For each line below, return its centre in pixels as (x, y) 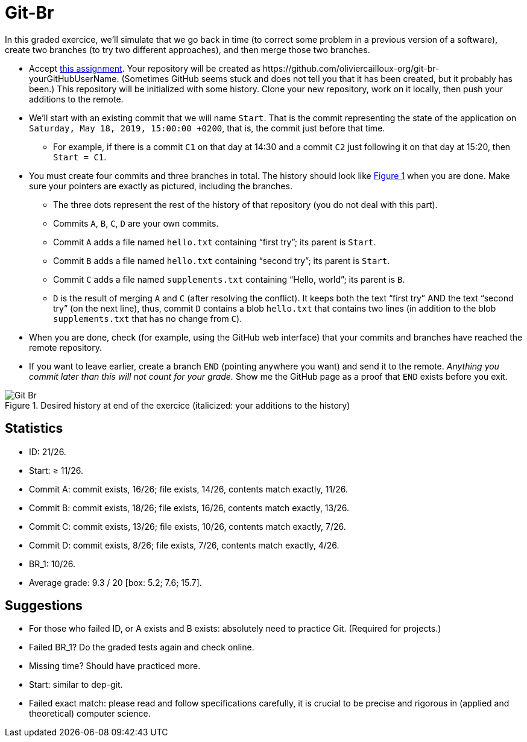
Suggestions (44, 606)
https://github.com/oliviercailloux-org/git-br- (351, 68)
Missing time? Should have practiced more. (115, 666)
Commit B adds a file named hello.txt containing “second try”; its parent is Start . (222, 260)
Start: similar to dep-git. (76, 685)
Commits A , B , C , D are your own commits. (136, 223)
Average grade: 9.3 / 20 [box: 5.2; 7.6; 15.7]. (115, 582)
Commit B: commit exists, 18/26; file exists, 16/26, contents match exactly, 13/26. (189, 508)
